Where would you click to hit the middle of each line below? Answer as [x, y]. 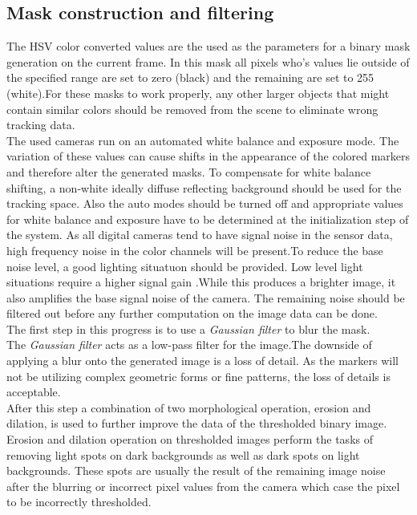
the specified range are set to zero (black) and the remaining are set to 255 [190, 77]
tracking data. [41, 125]
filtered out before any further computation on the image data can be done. [192, 313]
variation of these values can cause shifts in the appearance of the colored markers [208, 156]
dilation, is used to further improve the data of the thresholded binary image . [197, 423]
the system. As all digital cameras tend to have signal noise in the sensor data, [200, 235]
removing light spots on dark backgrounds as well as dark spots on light [183, 454]
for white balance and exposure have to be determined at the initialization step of [208, 219]
